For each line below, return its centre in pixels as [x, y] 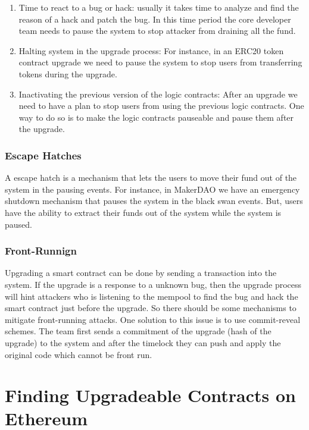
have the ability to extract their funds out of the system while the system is [143, 212]
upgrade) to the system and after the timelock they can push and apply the [143, 342]
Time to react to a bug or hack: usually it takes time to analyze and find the [159, 7]
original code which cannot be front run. [79, 354]
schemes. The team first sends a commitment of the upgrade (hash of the [138, 331]
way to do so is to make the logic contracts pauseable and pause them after [156, 117]
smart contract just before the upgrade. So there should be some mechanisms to [151, 308]
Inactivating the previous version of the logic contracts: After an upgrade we [158, 94]
